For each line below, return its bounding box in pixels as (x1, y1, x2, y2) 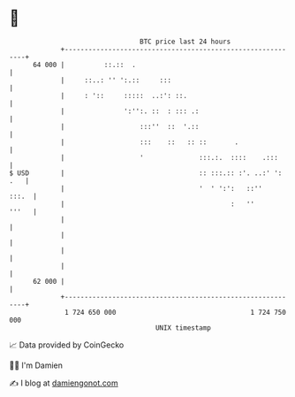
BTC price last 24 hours (140, 37, 231, 46)
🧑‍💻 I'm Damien (9, 360, 64, 370)
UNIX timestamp (155, 323, 212, 332)
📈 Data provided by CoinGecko (9, 340, 125, 350)
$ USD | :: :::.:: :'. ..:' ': (9, 168, 283, 178)
